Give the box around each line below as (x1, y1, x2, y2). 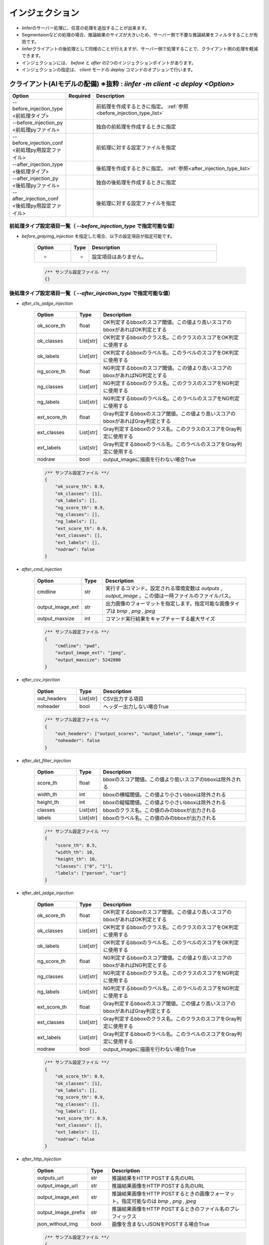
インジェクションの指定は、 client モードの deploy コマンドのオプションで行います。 (21, 66, 195, 72)
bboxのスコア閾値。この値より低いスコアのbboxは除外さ (103, 776, 236, 783)
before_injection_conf (12, 139, 63, 146)
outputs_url (37, 1174, 64, 1181)
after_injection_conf (12, 195, 59, 202)
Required (68, 92, 91, 99)
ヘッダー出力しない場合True (103, 703, 169, 710)
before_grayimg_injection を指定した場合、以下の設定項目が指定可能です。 (21, 233, 175, 239)
